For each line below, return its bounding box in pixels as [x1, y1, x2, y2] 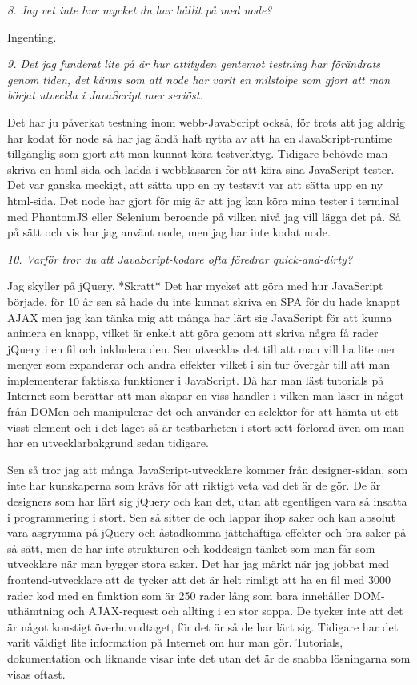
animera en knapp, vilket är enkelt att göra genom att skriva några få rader [7, 324, 379, 341]
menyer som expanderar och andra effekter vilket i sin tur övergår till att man [7, 356, 391, 373]
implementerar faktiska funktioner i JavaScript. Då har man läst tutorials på [7, 371, 384, 388]
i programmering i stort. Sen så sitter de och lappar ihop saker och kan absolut [7, 508, 395, 525]
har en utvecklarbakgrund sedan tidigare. [7, 434, 209, 451]
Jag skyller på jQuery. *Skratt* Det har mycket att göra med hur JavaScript [7, 277, 383, 294]
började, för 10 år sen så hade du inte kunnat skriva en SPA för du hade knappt [7, 292, 401, 309]
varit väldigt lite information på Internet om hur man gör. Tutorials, [7, 634, 343, 651]
